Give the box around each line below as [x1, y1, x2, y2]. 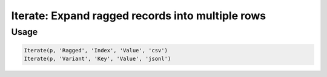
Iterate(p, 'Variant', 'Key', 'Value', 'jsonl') [24, 55, 171, 63]
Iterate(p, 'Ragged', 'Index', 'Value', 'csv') [24, 47, 168, 54]
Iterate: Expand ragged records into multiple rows [11, 9, 266, 22]
